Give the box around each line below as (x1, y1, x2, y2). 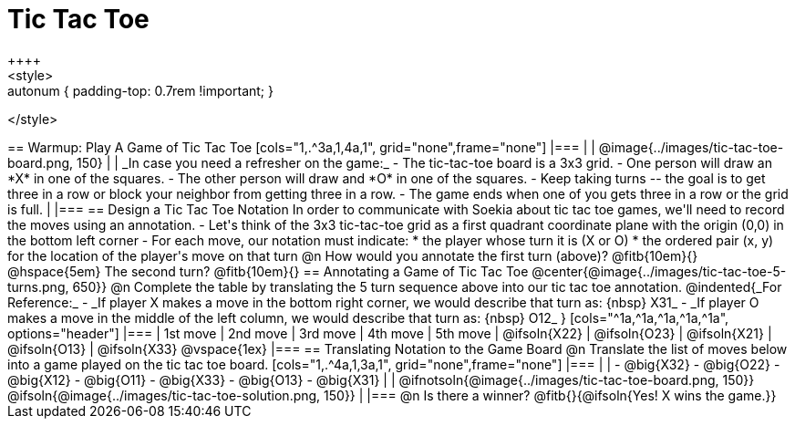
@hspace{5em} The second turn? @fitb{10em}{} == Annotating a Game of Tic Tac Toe (7, 263, 529, 279)
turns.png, (7, 278, 69, 295)
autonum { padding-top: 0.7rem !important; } (7, 82, 274, 99)
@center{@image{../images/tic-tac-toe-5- (532, 263, 787, 279)
